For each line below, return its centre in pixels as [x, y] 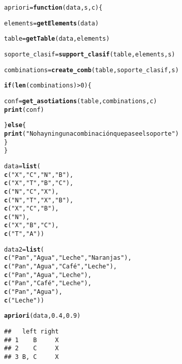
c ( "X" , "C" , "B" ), [32, 209]
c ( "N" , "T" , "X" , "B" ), [39, 200]
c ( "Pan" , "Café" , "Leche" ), [48, 283]
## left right [32, 332]
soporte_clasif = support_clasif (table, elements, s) [90, 54]
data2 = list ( [24, 249]
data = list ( [22, 166]
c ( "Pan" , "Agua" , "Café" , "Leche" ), [61, 267]
